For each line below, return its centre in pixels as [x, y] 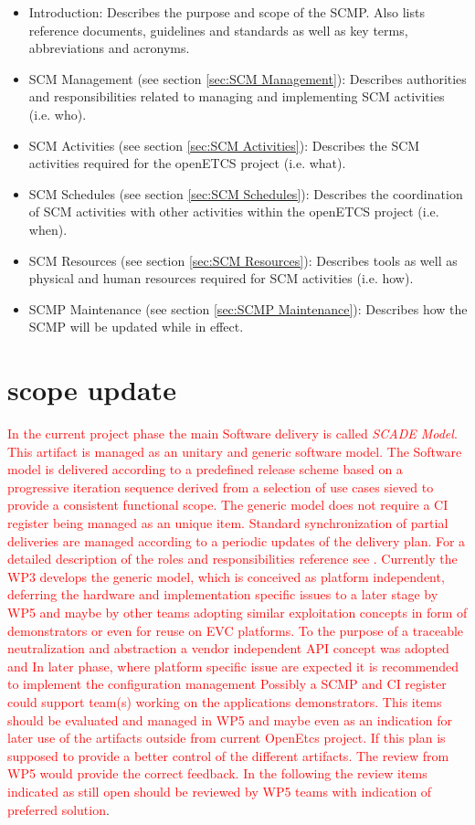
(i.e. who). [58, 114]
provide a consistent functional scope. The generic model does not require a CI [228, 505]
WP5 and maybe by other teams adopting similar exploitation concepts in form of [237, 612]
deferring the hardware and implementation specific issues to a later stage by [223, 594]
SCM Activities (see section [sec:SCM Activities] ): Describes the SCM [224, 145]
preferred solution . [58, 809]
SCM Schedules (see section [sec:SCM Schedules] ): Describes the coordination [246, 193]
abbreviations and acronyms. [109, 48]
